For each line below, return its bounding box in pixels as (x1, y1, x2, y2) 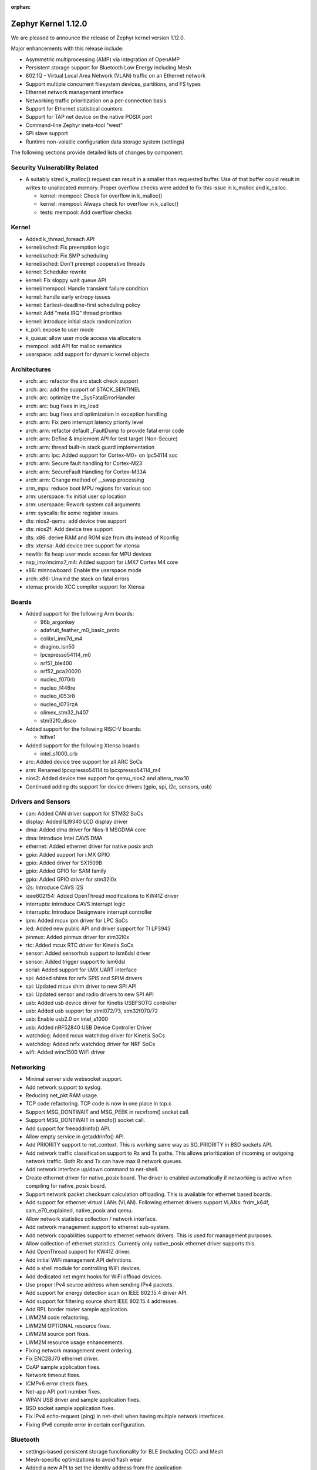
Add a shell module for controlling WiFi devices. (25, 1265, 141, 1272)
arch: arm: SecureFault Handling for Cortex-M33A (25, 468, 147, 475)
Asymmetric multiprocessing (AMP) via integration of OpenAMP (25, 56, 180, 63)
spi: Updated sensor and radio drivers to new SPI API (25, 991, 154, 998)
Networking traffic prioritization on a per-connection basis (25, 97, 167, 104)
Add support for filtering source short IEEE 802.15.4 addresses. (25, 1297, 178, 1305)
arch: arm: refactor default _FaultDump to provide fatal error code (25, 427, 184, 434)
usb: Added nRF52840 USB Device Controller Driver (25, 1024, 152, 1031)
